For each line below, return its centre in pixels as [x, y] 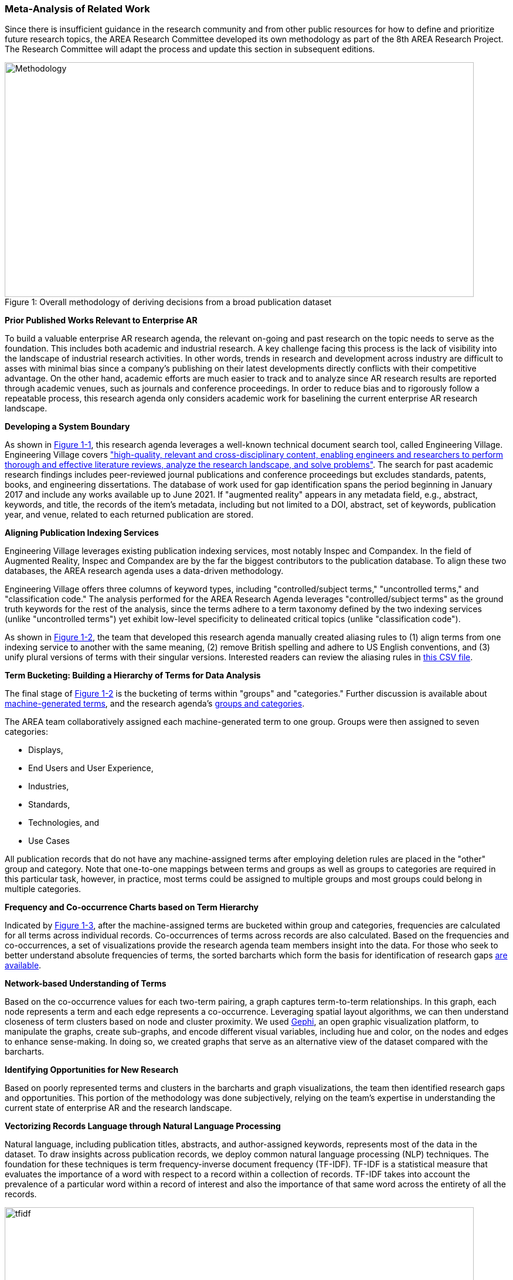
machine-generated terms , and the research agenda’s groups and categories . [155, 704]
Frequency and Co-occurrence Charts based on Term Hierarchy [132, 907]
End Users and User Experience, [91, 768]
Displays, [46, 750]
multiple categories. [43, 889]
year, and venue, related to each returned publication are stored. [129, 515]
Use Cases [49, 841]
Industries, [49, 786]
